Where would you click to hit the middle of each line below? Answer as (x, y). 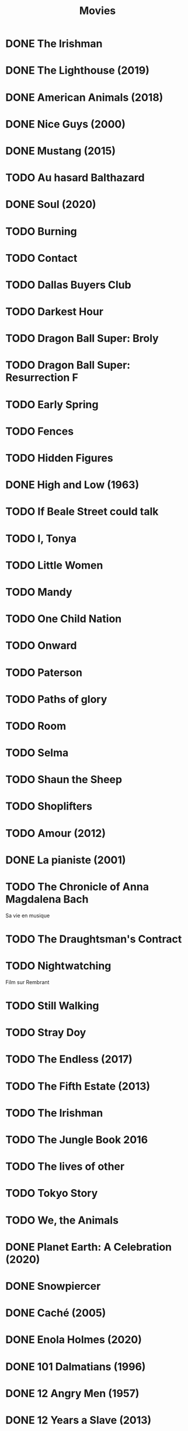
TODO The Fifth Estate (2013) (78, 1086)
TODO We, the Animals (62, 1220)
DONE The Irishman (54, 44)
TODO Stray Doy (46, 1033)
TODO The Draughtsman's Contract (94, 939)
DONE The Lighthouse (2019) (77, 71)
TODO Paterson (44, 672)
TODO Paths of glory (56, 699)
